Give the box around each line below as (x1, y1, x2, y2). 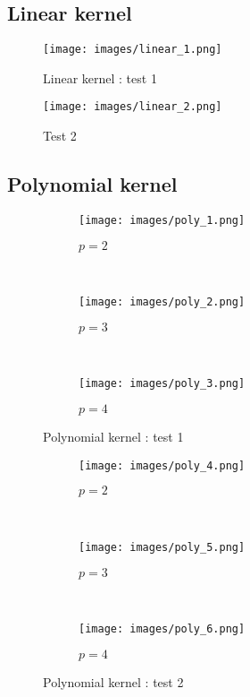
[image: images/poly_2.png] (79, 296, 246, 309)
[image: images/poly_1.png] (79, 213, 246, 227)
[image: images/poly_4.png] (79, 459, 246, 472)
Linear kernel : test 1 (43, 68, 157, 87)
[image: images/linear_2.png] (43, 100, 222, 114)
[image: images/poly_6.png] (79, 623, 246, 636)
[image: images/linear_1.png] (43, 43, 222, 56)
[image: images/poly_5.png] (79, 540, 246, 554)
